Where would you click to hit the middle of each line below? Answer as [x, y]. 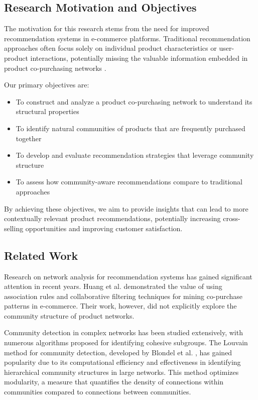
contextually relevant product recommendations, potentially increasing [112, 218]
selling [14, 228]
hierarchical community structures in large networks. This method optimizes [121, 372]
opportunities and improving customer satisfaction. [104, 228]
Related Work [41, 255]
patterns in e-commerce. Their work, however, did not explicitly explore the [120, 306]
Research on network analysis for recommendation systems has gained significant [128, 276]
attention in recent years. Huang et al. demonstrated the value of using [113, 286]
